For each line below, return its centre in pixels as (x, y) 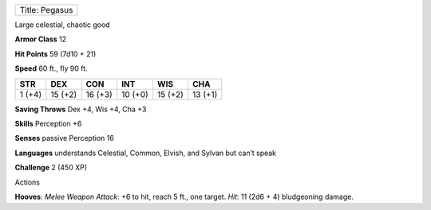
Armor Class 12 (41, 39)
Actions (27, 182)
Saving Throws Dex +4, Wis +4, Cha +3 (81, 109)
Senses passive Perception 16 (65, 138)
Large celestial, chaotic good (63, 25)
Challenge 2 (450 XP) (51, 168)
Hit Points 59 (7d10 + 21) (55, 54)
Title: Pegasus (46, 10)
